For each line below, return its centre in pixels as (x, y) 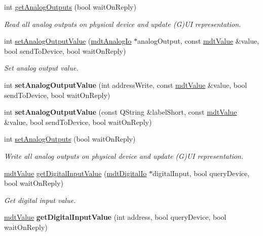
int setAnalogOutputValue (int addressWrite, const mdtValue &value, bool (126, 85)
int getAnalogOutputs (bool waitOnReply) (70, 7)
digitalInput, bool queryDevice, (201, 173)
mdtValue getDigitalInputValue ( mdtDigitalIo (76, 173)
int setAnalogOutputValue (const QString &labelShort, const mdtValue (121, 112)
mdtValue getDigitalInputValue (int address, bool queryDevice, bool (115, 217)
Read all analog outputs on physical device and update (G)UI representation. (123, 24)
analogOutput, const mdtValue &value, (198, 41)
